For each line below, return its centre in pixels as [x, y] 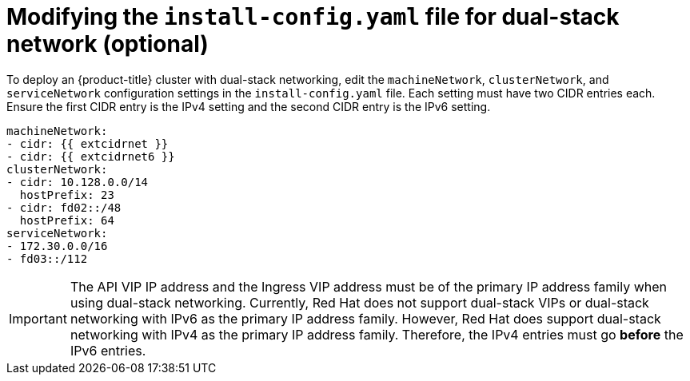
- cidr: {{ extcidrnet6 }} [91, 156]
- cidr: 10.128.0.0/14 [78, 182]
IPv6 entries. [108, 350]
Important [38, 318]
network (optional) [108, 44]
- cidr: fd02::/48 [64, 207]
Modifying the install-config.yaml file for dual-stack [313, 17]
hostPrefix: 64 [67, 220]
